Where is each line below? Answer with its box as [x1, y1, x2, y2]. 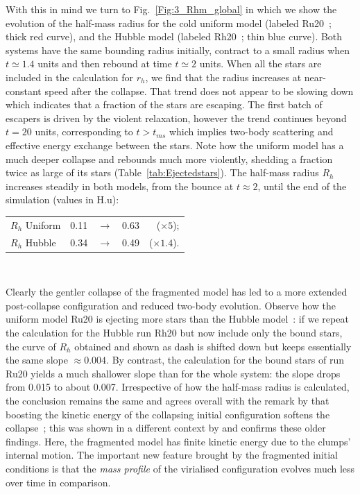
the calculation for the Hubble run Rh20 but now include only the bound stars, [6, 325, 343, 339]
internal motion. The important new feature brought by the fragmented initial [6, 448, 338, 462]
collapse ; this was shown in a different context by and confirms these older [6, 420, 326, 435]
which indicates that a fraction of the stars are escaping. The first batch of [6, 97, 323, 112]
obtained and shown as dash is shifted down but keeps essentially [74, 339, 352, 353]
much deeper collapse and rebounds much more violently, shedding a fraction [6, 151, 333, 166]
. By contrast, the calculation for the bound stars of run [106, 352, 344, 367]
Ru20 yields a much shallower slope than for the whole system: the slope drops [6, 366, 341, 380]
